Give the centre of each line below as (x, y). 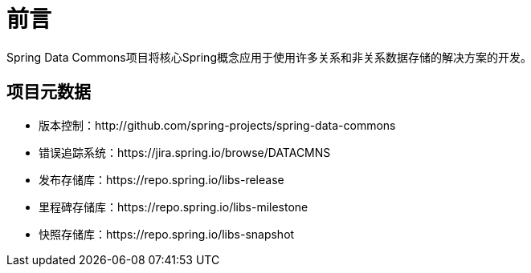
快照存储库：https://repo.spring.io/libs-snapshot (167, 234)
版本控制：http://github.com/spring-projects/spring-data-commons (217, 125)
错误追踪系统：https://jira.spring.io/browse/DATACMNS (185, 152)
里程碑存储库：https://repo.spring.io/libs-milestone (174, 207)
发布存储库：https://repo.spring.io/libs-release (161, 179)
